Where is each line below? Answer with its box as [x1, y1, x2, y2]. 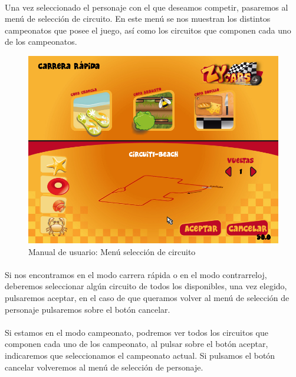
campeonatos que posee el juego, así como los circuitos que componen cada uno [5, 24, 291, 36]
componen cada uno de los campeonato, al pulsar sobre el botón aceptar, [5, 338, 268, 350]
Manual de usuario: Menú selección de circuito [28, 245, 196, 257]
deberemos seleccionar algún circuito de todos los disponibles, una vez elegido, [5, 280, 287, 292]
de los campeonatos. [5, 35, 77, 48]
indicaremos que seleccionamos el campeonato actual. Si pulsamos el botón [5, 349, 275, 361]
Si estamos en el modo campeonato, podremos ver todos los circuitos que [5, 326, 268, 338]
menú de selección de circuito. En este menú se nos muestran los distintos [5, 12, 271, 25]
